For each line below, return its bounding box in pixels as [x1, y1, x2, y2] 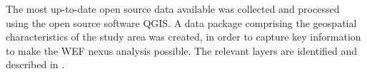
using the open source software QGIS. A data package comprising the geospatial [6, 15, 357, 30]
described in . [6, 57, 65, 72]
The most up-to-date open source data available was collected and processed [6, 1, 340, 16]
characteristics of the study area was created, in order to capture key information [6, 29, 361, 44]
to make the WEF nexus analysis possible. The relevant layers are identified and [6, 43, 358, 58]
